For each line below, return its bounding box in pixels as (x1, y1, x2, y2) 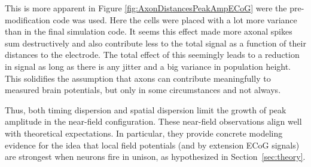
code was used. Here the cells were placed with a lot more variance (53, 13, 297, 26)
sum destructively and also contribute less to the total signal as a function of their (5, 36, 306, 49)
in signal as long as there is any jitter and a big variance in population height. (5, 60, 291, 72)
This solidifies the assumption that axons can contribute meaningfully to (5, 72, 271, 84)
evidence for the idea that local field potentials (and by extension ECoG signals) (5, 138, 300, 151)
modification (5, 13, 50, 26)
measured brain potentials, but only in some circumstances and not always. (5, 83, 281, 96)
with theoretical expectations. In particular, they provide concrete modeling (5, 126, 283, 139)
